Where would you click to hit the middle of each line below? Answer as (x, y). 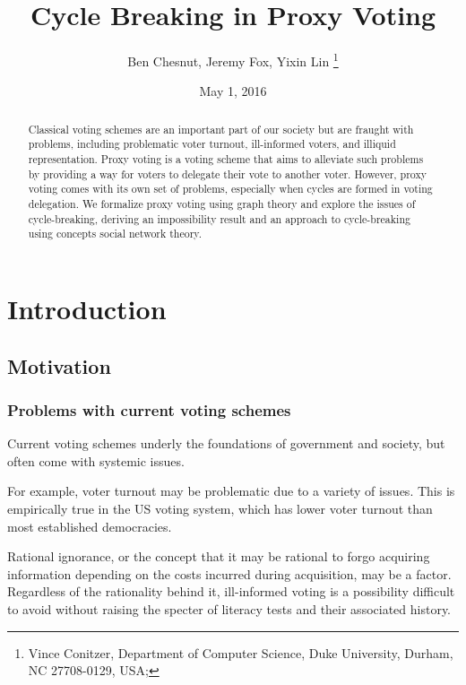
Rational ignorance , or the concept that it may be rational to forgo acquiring (219, 556)
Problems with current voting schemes (149, 409)
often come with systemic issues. (96, 460)
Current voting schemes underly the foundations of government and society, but (226, 443)
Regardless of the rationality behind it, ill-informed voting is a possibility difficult (231, 591)
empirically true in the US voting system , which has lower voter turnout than (220, 508)
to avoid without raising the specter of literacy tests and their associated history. (229, 608)
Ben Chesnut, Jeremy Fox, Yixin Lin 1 (233, 60)
